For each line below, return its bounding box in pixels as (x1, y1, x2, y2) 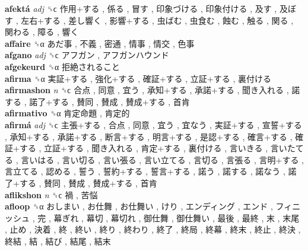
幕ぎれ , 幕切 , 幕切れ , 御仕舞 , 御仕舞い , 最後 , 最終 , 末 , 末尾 (53, 211, 300, 224)
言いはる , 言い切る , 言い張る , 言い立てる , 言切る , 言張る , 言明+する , (21, 153, 304, 166)
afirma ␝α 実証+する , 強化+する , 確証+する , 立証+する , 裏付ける (5, 72, 271, 84)
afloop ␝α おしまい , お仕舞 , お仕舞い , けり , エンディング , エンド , (5, 200, 273, 212)
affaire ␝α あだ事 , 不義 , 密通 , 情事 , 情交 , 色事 (5, 37, 195, 49)
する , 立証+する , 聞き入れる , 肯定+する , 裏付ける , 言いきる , (19, 142, 268, 154)
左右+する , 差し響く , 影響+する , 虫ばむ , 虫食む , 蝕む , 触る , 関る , (21, 14, 294, 26)
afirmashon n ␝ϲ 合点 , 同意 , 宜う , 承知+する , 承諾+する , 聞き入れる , (5, 84, 289, 96)
